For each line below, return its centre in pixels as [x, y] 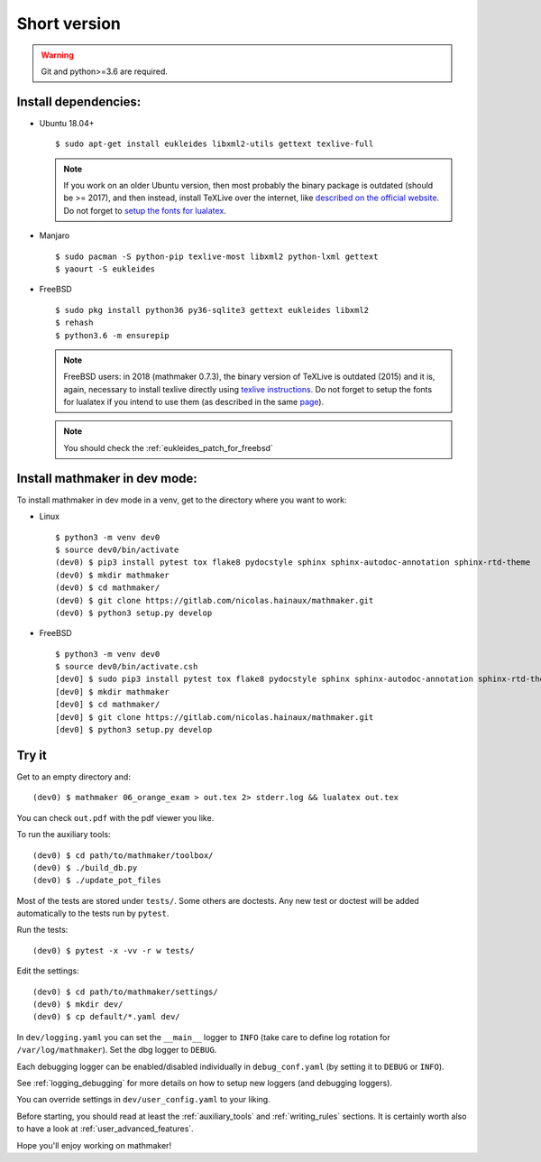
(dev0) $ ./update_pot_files [97, 881]
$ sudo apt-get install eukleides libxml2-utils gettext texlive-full [215, 144]
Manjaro [55, 235]
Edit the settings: [48, 971]
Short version [69, 23]
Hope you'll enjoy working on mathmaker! [94, 1145]
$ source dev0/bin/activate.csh [127, 667]
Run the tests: [42, 930]
